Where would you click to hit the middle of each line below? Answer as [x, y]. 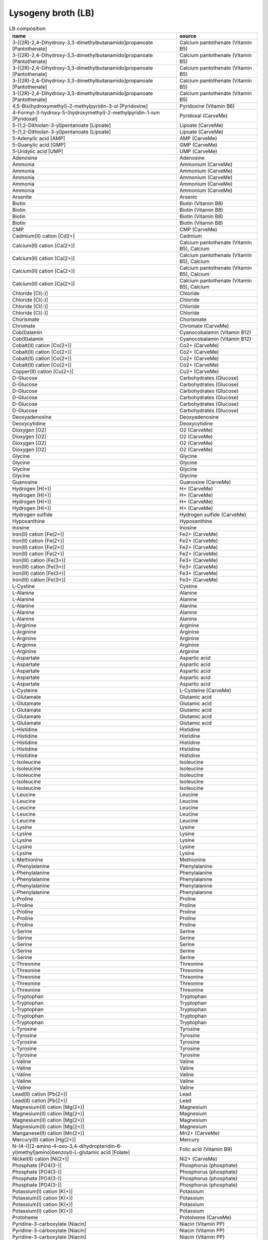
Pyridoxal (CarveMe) [203, 116]
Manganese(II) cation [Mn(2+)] [48, 1133]
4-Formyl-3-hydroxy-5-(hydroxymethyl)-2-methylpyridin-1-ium [86, 113]
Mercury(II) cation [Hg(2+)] [44, 1139]
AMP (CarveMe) [198, 138]
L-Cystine [23, 586]
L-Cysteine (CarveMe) [205, 690]
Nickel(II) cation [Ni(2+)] [40, 1159]
